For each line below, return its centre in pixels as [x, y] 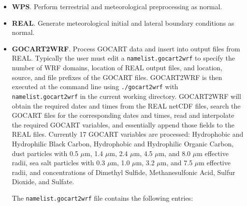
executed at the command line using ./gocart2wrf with [95, 87]
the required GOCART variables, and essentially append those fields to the [123, 124]
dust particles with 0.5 [45, 153]
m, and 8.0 [175, 153]
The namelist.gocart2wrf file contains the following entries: [102, 198]
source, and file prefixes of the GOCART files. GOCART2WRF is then [117, 77]
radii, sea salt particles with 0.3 [58, 163]
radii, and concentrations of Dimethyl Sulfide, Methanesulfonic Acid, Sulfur [123, 172]
